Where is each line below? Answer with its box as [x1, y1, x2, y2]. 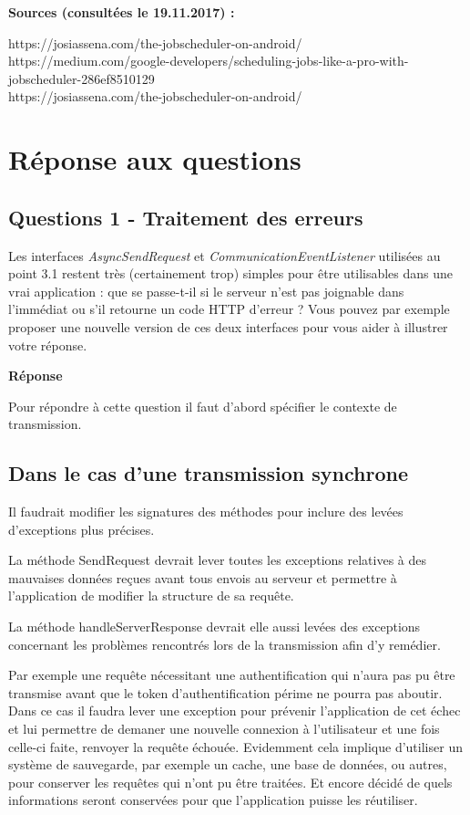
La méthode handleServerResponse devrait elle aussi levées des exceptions [8, 617, 421, 636]
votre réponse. [8, 335, 87, 354]
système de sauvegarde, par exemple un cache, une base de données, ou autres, [8, 755, 447, 774]
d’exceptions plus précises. [8, 519, 155, 538]
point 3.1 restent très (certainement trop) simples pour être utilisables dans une [8, 264, 454, 283]
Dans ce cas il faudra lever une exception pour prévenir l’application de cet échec [8, 701, 461, 720]
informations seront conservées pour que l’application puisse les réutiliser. [8, 790, 418, 810]
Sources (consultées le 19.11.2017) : [8, 3, 235, 21]
